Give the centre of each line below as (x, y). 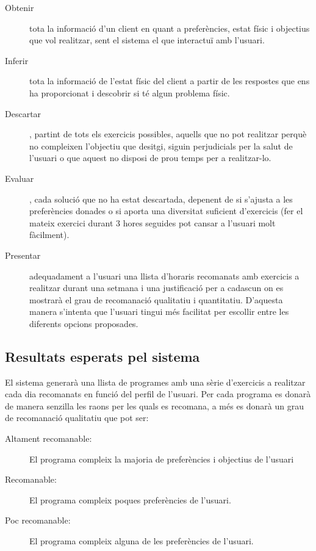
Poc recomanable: (38, 520)
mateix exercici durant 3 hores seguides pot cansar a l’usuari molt (153, 222)
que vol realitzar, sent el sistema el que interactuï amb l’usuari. (147, 40)
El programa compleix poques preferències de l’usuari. (130, 499)
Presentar (23, 255)
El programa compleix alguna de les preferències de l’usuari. (142, 541)
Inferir (17, 60)
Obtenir (20, 7)
